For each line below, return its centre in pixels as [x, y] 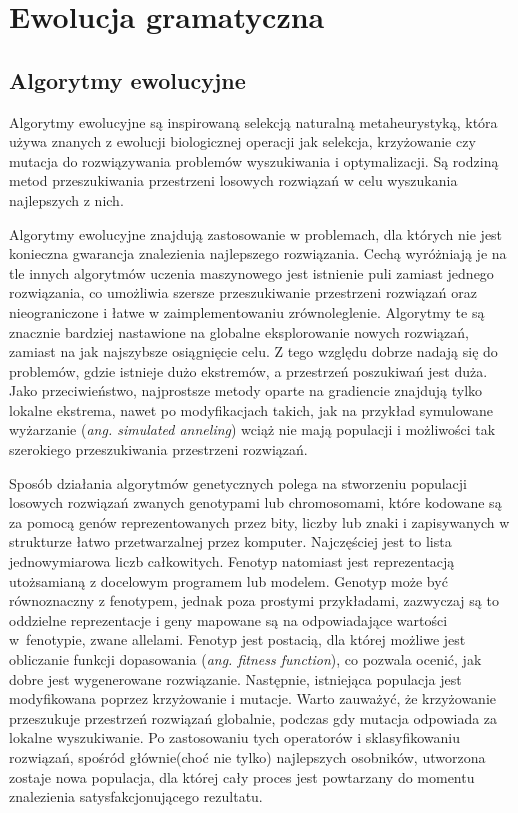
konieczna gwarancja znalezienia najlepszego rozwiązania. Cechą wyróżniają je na [258, 253]
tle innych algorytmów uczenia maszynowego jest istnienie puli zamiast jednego [251, 272]
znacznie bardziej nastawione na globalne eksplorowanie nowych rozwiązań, [239, 331]
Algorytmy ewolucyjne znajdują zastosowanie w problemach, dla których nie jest [256, 233]
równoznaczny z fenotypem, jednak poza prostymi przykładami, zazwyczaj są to [254, 600]
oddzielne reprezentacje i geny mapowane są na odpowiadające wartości [228, 619]
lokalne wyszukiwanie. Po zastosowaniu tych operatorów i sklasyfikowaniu [234, 737]
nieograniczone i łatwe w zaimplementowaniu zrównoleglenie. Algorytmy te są [247, 311]
